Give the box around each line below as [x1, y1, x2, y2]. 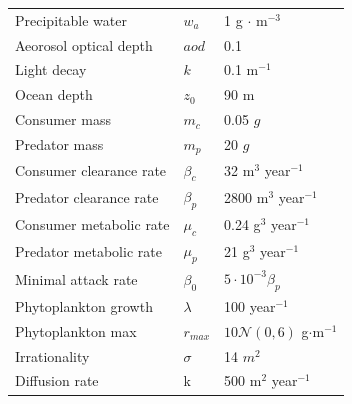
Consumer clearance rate [15, 160, 167, 181]
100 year [224, 295, 276, 316]
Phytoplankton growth [15, 295, 153, 316]
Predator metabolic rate [15, 241, 162, 262]
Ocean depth [15, 84, 93, 105]
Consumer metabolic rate [15, 214, 170, 235]
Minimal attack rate [15, 269, 138, 290]
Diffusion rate [15, 370, 99, 391]
